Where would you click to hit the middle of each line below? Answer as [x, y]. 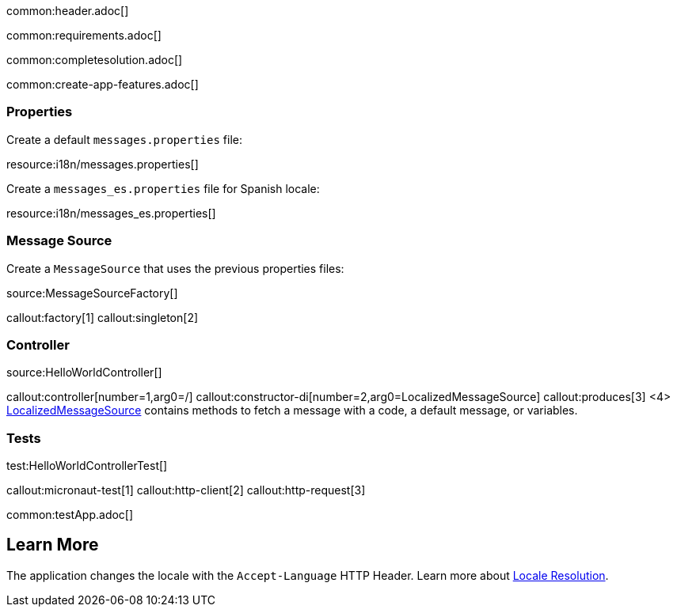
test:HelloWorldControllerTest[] [87, 465]
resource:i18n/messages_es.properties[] [111, 213]
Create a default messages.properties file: [124, 139]
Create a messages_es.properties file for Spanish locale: [163, 188]
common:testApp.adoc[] [70, 515]
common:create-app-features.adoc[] [103, 84]
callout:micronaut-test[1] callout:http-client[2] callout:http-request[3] [186, 490]
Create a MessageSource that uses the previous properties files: [175, 268]
